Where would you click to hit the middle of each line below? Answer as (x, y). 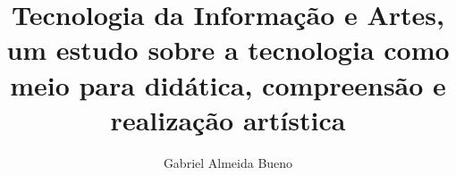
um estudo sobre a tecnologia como (228, 50)
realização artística (228, 119)
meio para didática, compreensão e (228, 84)
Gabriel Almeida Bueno (228, 162)
